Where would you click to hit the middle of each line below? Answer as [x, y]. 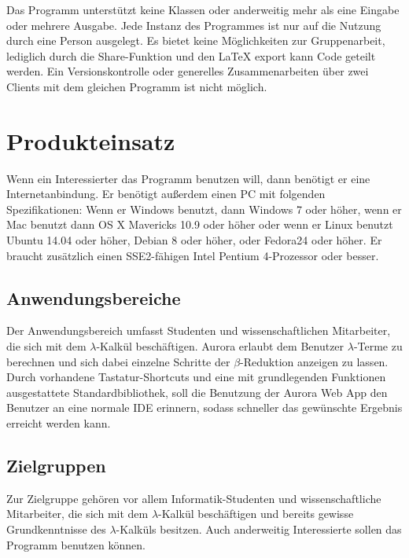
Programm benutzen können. [76, 544]
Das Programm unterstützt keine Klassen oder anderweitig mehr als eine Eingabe [203, 9]
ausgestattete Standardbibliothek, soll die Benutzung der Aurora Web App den [197, 392]
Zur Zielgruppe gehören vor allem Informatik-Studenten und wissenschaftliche [194, 498]
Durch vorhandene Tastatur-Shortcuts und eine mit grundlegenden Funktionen [196, 377]
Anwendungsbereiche [94, 297]
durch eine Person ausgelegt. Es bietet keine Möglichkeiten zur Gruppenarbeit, [196, 40]
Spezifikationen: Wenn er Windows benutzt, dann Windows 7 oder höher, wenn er [204, 209]
